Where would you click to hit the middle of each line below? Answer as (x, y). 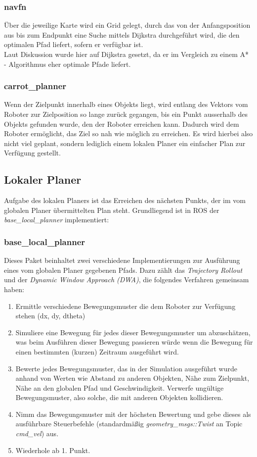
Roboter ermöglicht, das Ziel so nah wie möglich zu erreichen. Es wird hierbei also (128, 133)
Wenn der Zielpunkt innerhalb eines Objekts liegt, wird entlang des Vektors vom (126, 104)
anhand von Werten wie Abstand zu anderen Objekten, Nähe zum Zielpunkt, (132, 378)
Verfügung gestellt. (32, 153)
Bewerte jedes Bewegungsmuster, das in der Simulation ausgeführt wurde (126, 368)
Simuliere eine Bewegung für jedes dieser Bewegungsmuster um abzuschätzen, (133, 332)
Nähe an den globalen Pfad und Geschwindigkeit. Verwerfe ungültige (120, 387)
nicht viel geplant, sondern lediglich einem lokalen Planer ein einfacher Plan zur (125, 143)
